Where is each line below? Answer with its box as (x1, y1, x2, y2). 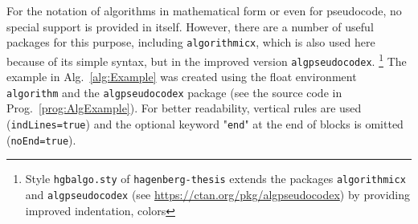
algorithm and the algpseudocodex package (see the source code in (6, 83, 342, 100)
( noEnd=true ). (6, 131, 76, 148)
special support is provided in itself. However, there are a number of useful (6, 18, 374, 35)
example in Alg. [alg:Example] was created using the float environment (6, 68, 357, 85)
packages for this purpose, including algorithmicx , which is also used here (6, 34, 375, 51)
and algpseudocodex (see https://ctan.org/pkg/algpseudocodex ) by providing (25, 185, 411, 202)
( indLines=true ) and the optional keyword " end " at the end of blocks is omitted (6, 116, 404, 132)
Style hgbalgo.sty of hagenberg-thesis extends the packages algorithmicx (25, 170, 406, 187)
